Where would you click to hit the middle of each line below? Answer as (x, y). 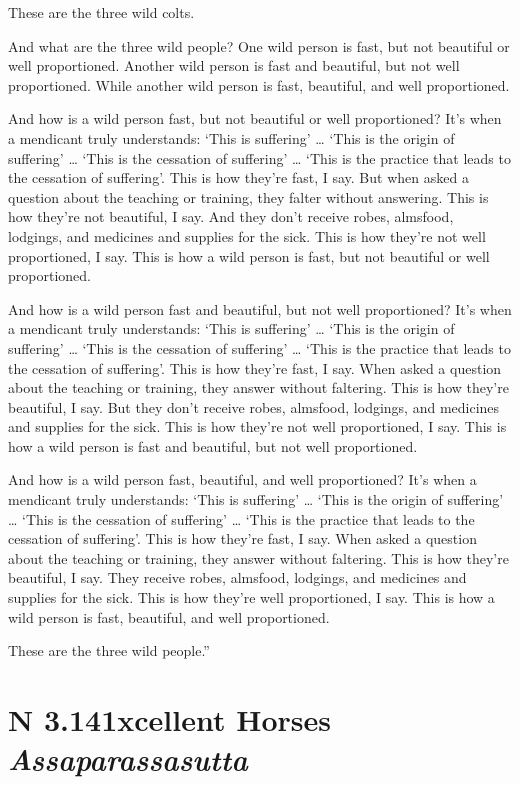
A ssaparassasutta (128, 759)
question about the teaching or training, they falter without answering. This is (248, 196)
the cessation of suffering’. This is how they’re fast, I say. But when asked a (238, 177)
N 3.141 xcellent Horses (169, 719)
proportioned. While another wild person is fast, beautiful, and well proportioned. (259, 84)
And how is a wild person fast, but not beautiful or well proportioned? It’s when (255, 118)
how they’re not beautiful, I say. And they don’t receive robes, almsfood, (231, 216)
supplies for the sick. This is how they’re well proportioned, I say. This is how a (251, 597)
